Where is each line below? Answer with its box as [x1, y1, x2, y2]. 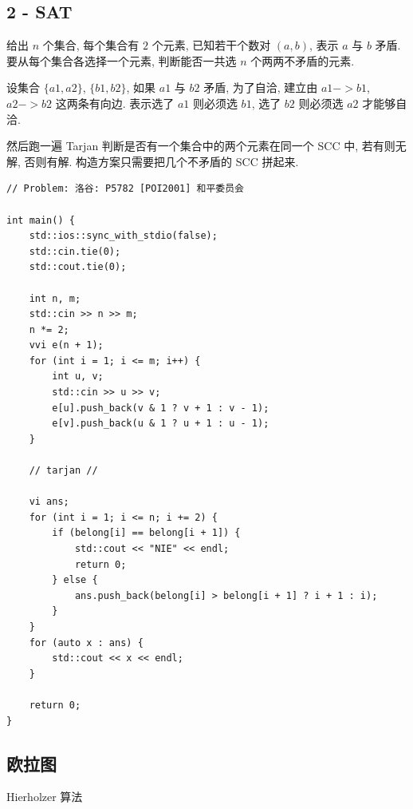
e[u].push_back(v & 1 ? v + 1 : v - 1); [52, 402, 269, 414]
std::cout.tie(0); [29, 261, 127, 273]
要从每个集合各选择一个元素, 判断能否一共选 [6, 52, 237, 69]
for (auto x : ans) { [29, 636, 144, 648]
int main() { [6, 214, 75, 226]
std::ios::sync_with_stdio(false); [29, 230, 218, 242]
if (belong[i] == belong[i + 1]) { [52, 527, 241, 539]
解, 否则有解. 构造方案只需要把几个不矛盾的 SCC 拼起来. [6, 153, 299, 169]
